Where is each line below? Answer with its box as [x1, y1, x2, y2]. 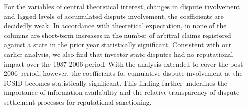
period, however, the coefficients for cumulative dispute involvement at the [20, 68, 243, 78]
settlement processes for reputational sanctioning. [4, 96, 152, 107]
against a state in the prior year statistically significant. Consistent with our [4, 39, 232, 50]
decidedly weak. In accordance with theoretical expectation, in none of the [4, 20, 227, 31]
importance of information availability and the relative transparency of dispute [4, 87, 240, 97]
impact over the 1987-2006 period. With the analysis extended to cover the [4, 58, 228, 69]
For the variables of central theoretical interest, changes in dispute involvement [4, 1, 240, 11]
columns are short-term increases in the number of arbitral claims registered [4, 30, 231, 40]
